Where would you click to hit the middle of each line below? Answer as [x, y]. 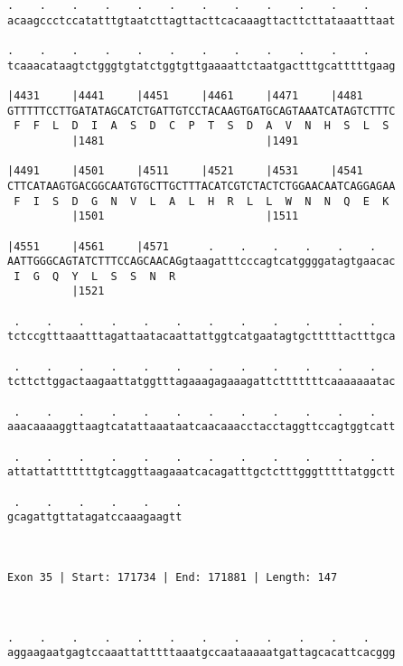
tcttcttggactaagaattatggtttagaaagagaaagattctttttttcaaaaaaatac [201, 382]
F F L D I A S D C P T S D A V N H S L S [201, 126]
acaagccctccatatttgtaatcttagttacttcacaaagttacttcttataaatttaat [201, 20]
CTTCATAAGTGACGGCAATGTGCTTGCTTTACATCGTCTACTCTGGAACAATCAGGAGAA [201, 186]
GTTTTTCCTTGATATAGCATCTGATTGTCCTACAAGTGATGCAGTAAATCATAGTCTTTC [201, 111]
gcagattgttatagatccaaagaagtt [95, 517]
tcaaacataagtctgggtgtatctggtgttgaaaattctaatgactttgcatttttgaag [201, 66]
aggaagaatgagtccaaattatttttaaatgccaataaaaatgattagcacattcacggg [201, 653]
